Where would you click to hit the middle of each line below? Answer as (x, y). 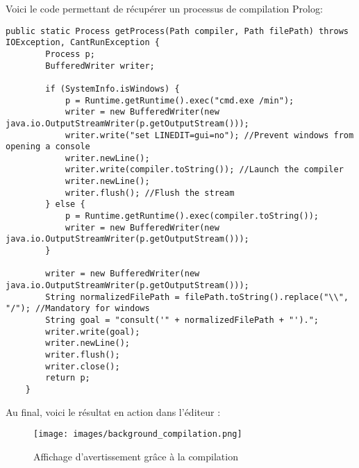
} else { (65, 204)
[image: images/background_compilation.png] (138, 434)
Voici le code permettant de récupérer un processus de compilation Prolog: (164, 8)
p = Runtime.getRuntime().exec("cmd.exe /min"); (179, 100)
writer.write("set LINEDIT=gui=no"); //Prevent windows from (209, 135)
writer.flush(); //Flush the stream (150, 193)
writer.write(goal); (93, 332)
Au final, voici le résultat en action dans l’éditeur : (113, 411)
